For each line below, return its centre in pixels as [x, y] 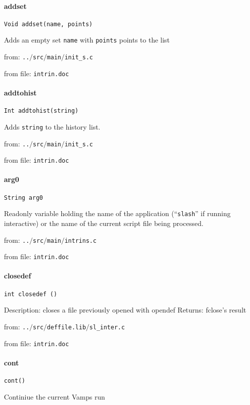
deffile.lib [66, 327]
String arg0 [24, 198]
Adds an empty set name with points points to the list [87, 40]
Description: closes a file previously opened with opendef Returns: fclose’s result [125, 310]
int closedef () [31, 294]
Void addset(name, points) [48, 24]
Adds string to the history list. [52, 126]
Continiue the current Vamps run [54, 396]
